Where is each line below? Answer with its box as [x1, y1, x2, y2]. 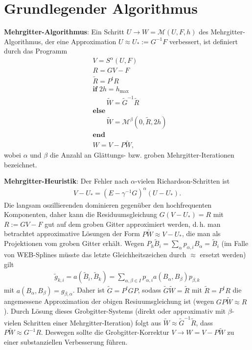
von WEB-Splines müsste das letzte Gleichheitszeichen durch [4, 249, 186, 260]
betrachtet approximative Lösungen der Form [4, 228, 140, 239]
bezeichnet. [4, 159, 37, 169]
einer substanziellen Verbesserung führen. [4, 336, 128, 347]
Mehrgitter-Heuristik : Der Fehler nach [4, 176, 129, 186]
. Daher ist [72, 285, 105, 295]
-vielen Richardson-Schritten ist [135, 176, 230, 186]
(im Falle [221, 238, 249, 248]
